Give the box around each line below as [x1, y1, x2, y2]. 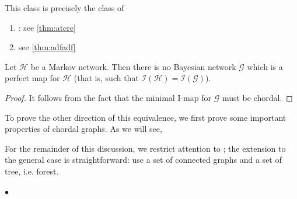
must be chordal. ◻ [222, 91, 293, 103]
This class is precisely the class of [5, 2, 124, 13]
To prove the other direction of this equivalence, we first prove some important [5, 111, 286, 123]
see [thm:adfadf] [18, 41, 76, 53]
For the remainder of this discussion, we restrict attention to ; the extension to [5, 142, 286, 154]
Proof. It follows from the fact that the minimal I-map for [5, 91, 211, 103]
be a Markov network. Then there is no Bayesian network [30, 60, 236, 72]
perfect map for [5, 72, 60, 84]
